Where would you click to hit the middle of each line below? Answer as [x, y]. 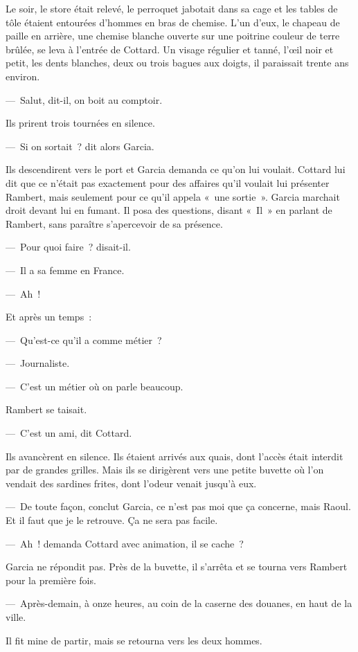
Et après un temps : [49, 317]
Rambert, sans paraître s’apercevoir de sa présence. [114, 223]
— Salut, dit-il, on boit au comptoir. [84, 99]
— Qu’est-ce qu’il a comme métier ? [84, 339]
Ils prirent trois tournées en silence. [80, 123]
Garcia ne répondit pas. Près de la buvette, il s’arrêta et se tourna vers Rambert [177, 567]
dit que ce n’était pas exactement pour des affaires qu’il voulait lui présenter [168, 182]
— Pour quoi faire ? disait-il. [68, 247]
